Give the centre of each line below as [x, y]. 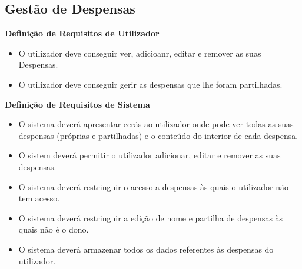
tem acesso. [39, 198]
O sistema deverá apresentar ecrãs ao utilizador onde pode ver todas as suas [156, 124]
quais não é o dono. [54, 229]
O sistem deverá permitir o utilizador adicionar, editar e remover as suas [150, 155]
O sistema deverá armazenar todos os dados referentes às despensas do [146, 249]
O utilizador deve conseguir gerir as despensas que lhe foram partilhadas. [150, 84]
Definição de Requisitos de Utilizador [82, 33]
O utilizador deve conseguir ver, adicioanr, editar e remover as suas [140, 53]
